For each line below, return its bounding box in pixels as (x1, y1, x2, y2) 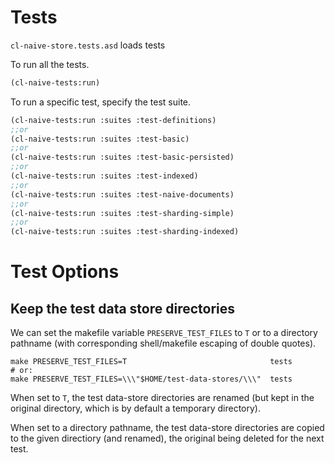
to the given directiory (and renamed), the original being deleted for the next (10, 432, 325, 445)
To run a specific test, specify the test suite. (10, 96, 192, 108)
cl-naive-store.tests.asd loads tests (10, 39, 166, 51)
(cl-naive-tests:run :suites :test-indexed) (10, 171, 199, 181)
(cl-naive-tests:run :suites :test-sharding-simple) (10, 208, 235, 218)
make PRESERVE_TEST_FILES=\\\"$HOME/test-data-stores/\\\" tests (10, 374, 293, 385)
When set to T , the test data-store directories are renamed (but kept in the (10, 392, 315, 404)
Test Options (10, 261, 120, 283)
